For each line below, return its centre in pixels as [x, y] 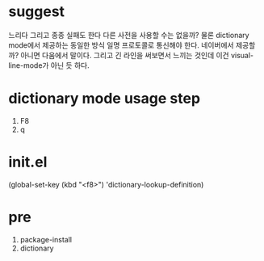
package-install [46, 239]
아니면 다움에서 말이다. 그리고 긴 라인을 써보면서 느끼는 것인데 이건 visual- [137, 55]
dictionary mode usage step [104, 99]
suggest [37, 12]
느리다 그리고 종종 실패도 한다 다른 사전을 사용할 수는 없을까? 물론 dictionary [129, 35]
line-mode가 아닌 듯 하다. [49, 65]
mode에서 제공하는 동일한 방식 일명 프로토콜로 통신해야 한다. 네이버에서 [121, 45]
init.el [28, 162]
